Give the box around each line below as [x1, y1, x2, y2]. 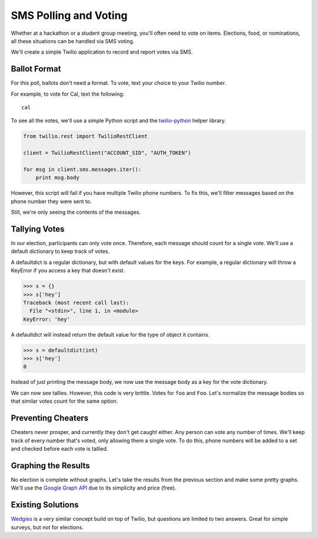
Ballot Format [11, 64, 61, 74]
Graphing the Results [11, 461, 91, 471]
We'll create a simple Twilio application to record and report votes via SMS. [11, 48, 193, 56]
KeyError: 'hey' [23, 316, 71, 322]
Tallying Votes [11, 224, 65, 234]
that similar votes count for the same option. [11, 397, 118, 405]
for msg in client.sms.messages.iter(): [23, 166, 141, 172]
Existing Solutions [11, 500, 79, 510]
